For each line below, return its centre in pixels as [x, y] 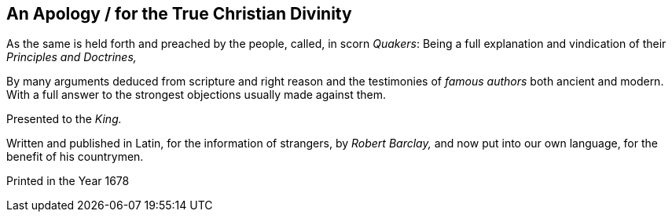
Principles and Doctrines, [72, 57]
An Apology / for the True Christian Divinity [179, 14]
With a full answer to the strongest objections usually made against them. [196, 95]
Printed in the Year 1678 [68, 181]
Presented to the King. [64, 119]
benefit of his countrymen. [75, 157]
